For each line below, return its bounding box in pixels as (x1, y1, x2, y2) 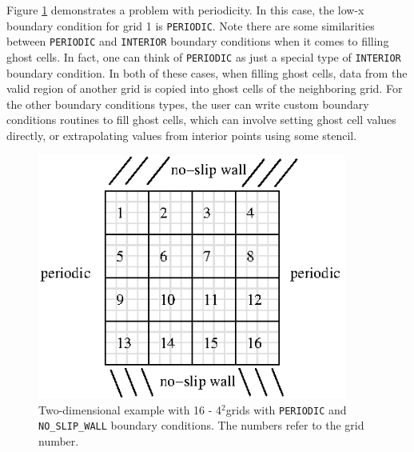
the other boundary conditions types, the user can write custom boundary (6, 95, 369, 112)
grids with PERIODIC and (225, 401, 347, 418)
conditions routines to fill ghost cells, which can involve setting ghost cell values (6, 111, 396, 128)
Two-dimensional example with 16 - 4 (38, 401, 222, 418)
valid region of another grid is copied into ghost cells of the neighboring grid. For (6, 80, 403, 97)
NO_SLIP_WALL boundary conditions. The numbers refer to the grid (38, 417, 364, 434)
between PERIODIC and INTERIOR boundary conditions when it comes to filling (6, 33, 389, 50)
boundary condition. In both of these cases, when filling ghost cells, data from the (6, 64, 408, 81)
